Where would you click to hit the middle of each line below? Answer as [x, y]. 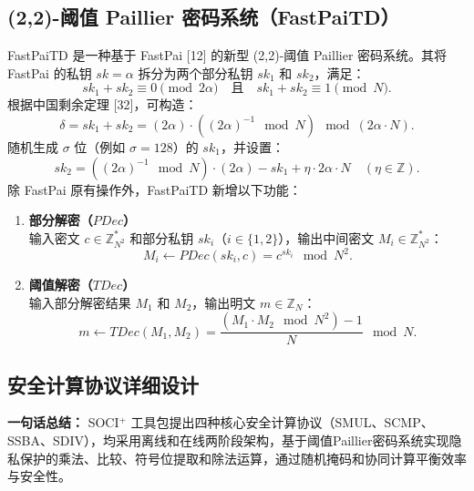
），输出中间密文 [326, 237]
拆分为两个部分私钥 [196, 72]
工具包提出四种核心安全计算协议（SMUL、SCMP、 [282, 422]
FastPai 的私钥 [50, 72]
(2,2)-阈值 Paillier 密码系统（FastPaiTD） [204, 17]
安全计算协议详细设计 [103, 384]
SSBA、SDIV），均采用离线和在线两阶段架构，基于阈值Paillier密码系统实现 [228, 440]
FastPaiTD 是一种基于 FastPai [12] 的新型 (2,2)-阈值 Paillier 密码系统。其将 [227, 55]
